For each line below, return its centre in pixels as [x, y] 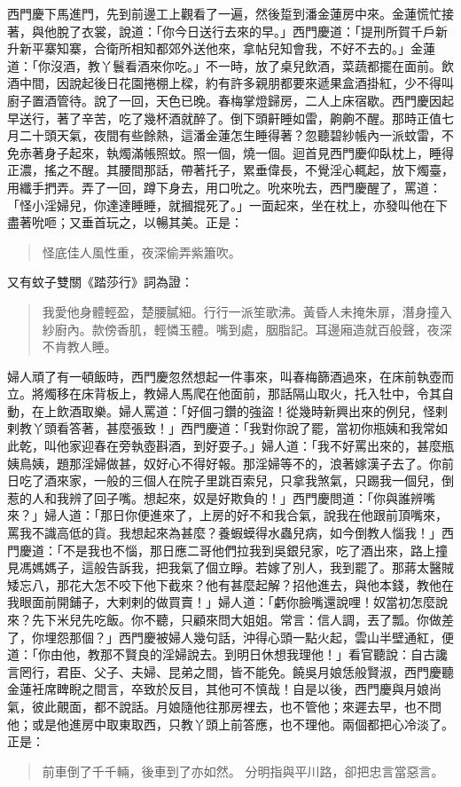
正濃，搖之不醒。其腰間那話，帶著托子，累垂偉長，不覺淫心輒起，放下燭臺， [230, 170]
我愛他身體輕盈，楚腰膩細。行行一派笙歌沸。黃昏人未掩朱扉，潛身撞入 [247, 311]
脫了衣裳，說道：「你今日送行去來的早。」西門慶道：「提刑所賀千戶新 [252, 31]
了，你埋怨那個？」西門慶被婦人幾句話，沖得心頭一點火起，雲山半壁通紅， [224, 637]
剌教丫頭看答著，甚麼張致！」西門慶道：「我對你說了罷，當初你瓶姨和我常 [221, 428]
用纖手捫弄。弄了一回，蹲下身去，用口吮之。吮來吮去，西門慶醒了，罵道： [224, 187]
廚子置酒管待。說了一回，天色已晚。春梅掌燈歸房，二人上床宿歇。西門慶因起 [230, 100]
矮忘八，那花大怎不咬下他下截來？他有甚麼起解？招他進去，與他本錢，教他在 [230, 584]
